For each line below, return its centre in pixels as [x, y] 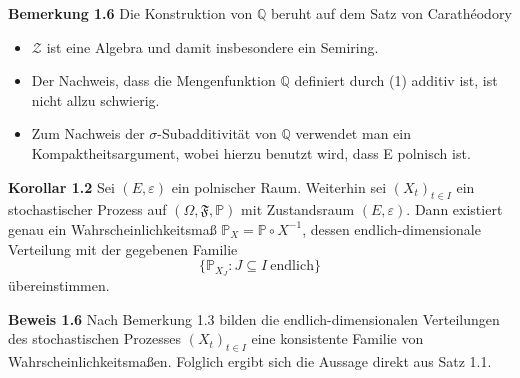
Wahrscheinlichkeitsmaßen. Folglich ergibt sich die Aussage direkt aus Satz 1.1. [250, 360]
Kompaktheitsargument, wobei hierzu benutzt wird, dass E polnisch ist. [251, 152]
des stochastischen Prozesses [94, 338]
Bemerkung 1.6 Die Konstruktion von [130, 13]
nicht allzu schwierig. [95, 99]
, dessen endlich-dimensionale [391, 228]
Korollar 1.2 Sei [61, 186]
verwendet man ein [353, 133]
